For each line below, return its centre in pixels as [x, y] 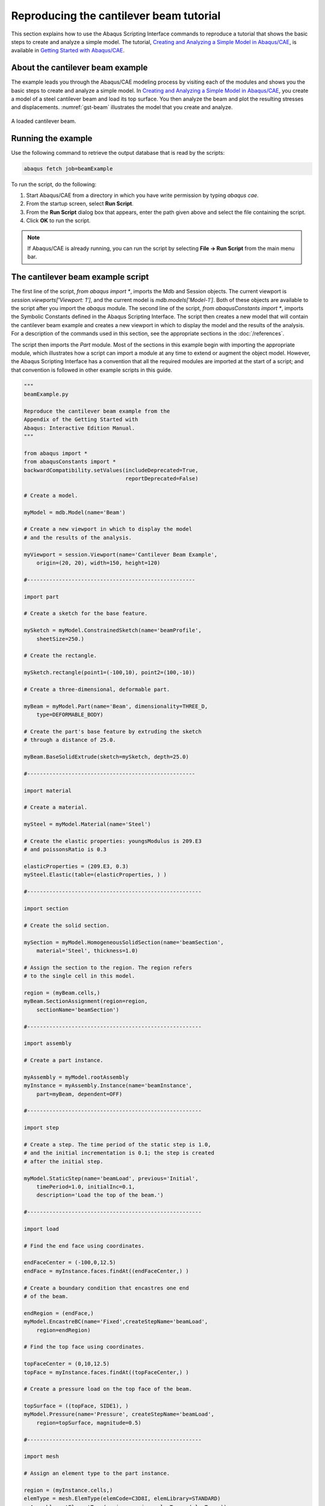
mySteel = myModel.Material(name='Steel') [87, 824]
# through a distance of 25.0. [70, 740]
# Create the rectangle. [60, 656]
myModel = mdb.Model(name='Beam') [75, 512]
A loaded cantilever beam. [44, 121]
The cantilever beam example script [80, 277]
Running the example [52, 138]
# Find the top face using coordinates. [84, 1347]
